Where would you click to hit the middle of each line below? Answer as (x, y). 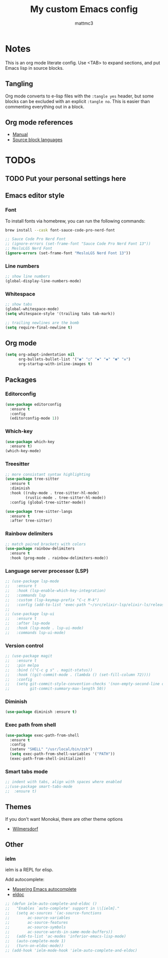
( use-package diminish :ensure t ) (41, 712)
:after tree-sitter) (31, 521)
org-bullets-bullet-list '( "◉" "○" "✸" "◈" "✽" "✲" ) (74, 359)
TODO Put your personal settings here (66, 179)
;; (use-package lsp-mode (32, 581)
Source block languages (37, 140)
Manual (20, 135)
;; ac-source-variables (38, 918)
